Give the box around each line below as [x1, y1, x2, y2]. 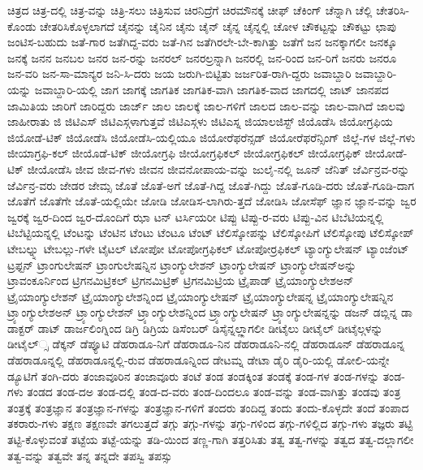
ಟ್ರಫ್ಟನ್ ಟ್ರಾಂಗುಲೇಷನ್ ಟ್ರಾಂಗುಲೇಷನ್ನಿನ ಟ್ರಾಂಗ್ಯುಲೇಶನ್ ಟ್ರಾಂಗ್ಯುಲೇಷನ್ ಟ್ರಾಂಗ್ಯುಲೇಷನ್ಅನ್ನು [7, 256, 357, 273]
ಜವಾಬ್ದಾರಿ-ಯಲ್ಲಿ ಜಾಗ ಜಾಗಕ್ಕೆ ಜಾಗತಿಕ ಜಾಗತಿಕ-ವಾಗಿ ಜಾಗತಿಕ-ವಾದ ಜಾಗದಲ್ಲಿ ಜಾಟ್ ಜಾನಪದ [34, 80, 389, 97]
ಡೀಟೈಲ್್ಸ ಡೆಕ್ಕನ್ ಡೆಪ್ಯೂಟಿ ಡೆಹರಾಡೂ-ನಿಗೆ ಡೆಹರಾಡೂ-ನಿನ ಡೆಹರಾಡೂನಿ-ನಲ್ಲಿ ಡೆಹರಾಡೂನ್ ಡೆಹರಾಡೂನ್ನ [7, 335, 405, 352]
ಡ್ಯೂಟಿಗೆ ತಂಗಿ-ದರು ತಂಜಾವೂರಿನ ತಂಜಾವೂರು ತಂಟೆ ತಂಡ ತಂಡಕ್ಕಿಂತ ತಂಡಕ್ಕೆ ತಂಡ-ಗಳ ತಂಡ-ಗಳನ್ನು [7, 367, 380, 384]
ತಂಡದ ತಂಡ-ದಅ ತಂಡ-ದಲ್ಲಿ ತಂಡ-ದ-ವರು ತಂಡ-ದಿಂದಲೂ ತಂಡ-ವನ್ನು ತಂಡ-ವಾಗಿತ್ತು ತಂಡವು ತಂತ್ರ [27, 383, 401, 400]
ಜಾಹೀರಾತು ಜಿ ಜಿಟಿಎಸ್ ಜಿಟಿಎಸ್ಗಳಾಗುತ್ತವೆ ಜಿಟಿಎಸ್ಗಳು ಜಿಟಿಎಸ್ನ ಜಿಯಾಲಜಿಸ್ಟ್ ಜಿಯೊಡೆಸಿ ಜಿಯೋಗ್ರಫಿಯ [7, 113, 393, 130]
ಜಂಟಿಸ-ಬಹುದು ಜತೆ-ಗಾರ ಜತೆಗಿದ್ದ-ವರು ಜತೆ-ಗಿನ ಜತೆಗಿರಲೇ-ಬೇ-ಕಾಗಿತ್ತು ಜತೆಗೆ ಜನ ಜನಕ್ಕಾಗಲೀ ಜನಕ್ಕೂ [7, 33, 397, 50]
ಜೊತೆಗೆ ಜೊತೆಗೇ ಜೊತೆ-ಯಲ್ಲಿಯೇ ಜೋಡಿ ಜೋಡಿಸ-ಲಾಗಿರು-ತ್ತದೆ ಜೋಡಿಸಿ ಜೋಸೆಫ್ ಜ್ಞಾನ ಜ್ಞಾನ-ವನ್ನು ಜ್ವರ [7, 192, 417, 209]
